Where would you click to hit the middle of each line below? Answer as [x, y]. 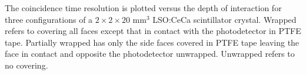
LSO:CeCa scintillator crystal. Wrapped [224, 19]
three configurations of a [49, 19]
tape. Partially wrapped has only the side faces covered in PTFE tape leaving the [152, 42]
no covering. [26, 65]
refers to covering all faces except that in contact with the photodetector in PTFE [153, 31]
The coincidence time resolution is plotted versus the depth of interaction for [143, 8]
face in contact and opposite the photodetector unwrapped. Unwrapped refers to [150, 54]
